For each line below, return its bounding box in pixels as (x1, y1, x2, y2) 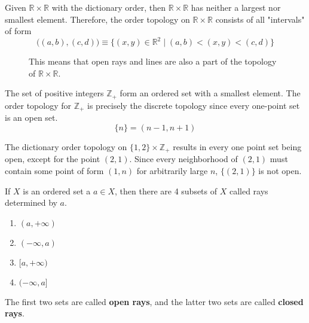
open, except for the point (5, 153, 100, 165)
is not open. (258, 164, 302, 177)
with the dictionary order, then (51, 1, 166, 13)
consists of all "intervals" (215, 13, 305, 25)
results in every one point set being (173, 140, 302, 153)
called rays (229, 184, 268, 197)
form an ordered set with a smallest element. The (120, 87, 301, 99)
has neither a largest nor (191, 1, 281, 13)
